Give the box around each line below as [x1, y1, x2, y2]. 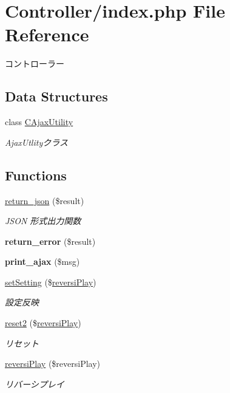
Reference [5, 22, 89, 47]
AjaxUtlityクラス [5, 135, 68, 148]
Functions [5, 165, 67, 184]
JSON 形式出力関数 [5, 214, 81, 227]
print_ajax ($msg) [5, 255, 80, 268]
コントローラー [5, 57, 64, 70]
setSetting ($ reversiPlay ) [5, 275, 96, 288]
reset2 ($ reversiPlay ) [5, 316, 81, 329]
